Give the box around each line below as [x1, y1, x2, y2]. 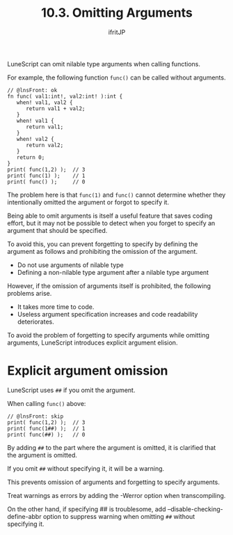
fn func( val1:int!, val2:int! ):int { [7, 93, 123, 100]
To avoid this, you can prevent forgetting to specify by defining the [7, 239, 198, 248]
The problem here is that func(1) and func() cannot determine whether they [7, 190, 226, 199]
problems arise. [7, 289, 52, 297]
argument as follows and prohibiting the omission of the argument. [7, 247, 198, 255]
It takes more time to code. [17, 302, 95, 311]
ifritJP [108, 28, 126, 36]
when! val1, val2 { [16, 99, 73, 106]
